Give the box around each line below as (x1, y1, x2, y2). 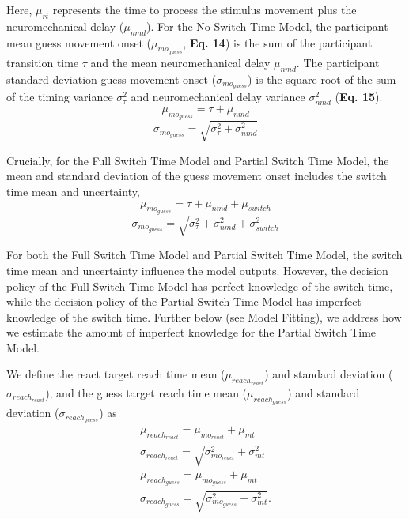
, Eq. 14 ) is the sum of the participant (183, 34, 373, 51)
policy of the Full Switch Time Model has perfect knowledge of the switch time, (6, 277, 393, 294)
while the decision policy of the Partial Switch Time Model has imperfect (6, 293, 362, 310)
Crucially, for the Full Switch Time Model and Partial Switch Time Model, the (6, 152, 389, 168)
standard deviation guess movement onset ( (6, 70, 217, 87)
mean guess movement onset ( (6, 34, 151, 51)
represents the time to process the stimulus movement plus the (52, 2, 357, 17)
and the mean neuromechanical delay (90, 54, 271, 70)
